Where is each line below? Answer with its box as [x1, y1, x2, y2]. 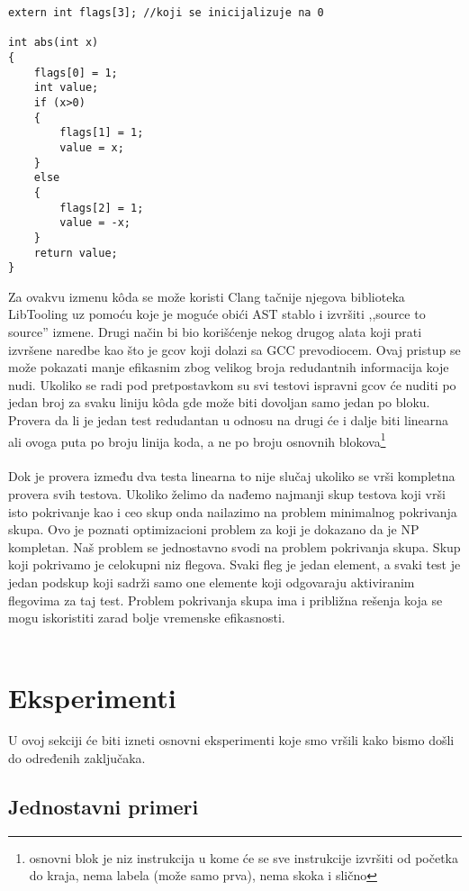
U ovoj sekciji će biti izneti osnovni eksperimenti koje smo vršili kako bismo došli [8, 731, 455, 750]
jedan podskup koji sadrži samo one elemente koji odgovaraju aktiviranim [8, 572, 415, 591]
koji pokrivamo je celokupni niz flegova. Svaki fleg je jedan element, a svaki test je [8, 555, 461, 574]
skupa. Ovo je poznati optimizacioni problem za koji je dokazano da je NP [8, 520, 419, 539]
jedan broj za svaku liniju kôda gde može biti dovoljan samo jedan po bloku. [8, 393, 430, 412]
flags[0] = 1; [33, 66, 118, 79]
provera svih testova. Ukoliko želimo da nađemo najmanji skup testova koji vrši [8, 485, 446, 503]
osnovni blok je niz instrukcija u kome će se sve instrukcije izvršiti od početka [29, 848, 458, 867]
